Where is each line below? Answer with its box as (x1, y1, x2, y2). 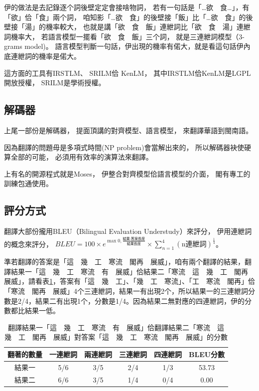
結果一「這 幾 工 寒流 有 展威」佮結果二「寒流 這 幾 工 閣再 (10, 266, 248, 276)
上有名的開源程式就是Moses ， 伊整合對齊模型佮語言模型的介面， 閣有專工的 (4, 168, 251, 179)
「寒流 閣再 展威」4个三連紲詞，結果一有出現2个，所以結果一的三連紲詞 (4, 285, 248, 296)
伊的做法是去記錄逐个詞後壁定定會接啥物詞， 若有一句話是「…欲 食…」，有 (4, 2, 250, 12)
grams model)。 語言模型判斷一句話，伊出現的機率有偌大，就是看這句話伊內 (4, 41, 251, 51)
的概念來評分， (4, 238, 53, 249)
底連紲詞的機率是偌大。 (4, 50, 81, 61)
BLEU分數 (189, 349, 225, 359)
